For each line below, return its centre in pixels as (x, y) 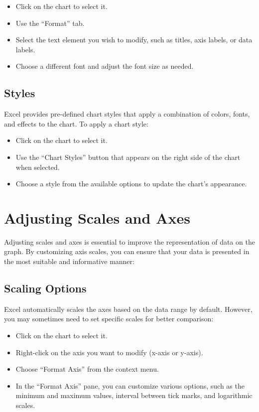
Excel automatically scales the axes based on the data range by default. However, (128, 309)
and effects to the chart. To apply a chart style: (76, 123)
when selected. (38, 167)
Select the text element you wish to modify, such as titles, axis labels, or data (134, 40)
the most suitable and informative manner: (69, 261)
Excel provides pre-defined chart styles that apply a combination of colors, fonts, (127, 114)
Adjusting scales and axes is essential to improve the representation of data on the (129, 241)
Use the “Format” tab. (50, 23)
